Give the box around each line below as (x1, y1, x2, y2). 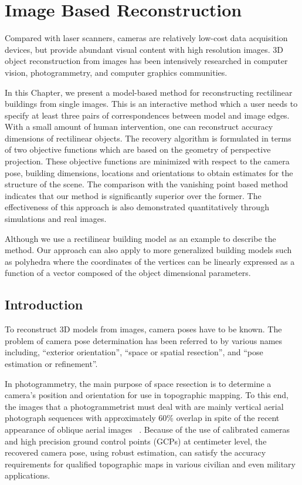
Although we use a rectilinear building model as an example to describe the (5, 232, 276, 244)
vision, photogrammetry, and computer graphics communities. (5, 66, 228, 78)
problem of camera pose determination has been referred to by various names (5, 334, 283, 346)
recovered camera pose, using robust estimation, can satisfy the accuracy (5, 446, 266, 459)
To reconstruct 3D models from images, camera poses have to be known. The (5, 323, 282, 335)
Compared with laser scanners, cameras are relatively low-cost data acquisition (5, 32, 288, 44)
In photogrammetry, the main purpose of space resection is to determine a (5, 377, 272, 389)
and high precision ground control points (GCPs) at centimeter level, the (5, 435, 267, 447)
